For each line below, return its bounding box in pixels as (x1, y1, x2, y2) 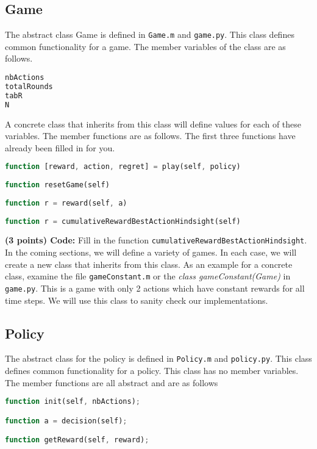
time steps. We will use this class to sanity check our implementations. (5, 293, 268, 306)
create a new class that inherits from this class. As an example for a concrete (5, 257, 293, 270)
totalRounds (5, 82, 53, 91)
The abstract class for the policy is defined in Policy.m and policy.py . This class (5, 352, 312, 365)
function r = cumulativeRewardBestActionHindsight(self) (5, 217, 241, 226)
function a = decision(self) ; (5, 416, 127, 425)
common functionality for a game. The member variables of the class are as (5, 40, 286, 52)
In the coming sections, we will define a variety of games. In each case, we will (5, 246, 297, 259)
